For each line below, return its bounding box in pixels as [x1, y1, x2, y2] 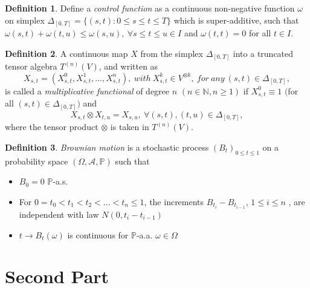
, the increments [144, 195, 204, 208]
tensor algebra [5, 60, 57, 73]
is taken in [110, 120, 149, 133]
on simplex [5, 13, 45, 26]
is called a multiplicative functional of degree [5, 84, 170, 97]
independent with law [19, 208, 99, 220]
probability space [5, 154, 68, 167]
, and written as [98, 60, 158, 73]
